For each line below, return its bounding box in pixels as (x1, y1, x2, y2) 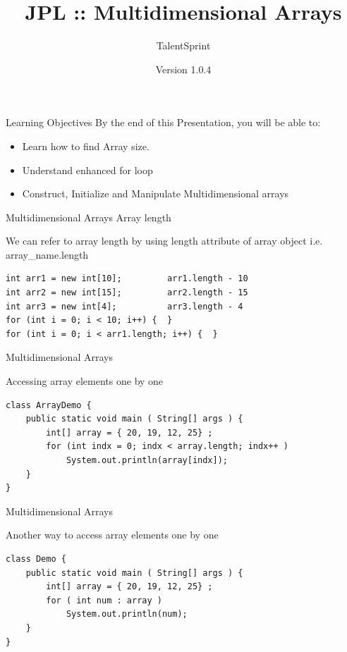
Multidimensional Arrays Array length (6, 209, 171, 224)
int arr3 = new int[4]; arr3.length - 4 (6, 301, 243, 312)
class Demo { (6, 553, 66, 564)
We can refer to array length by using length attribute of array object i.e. (6, 233, 323, 248)
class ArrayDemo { (6, 400, 92, 410)
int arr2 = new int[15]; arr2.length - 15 (6, 288, 248, 298)
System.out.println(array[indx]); (66, 455, 228, 465)
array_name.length (6, 247, 89, 262)
